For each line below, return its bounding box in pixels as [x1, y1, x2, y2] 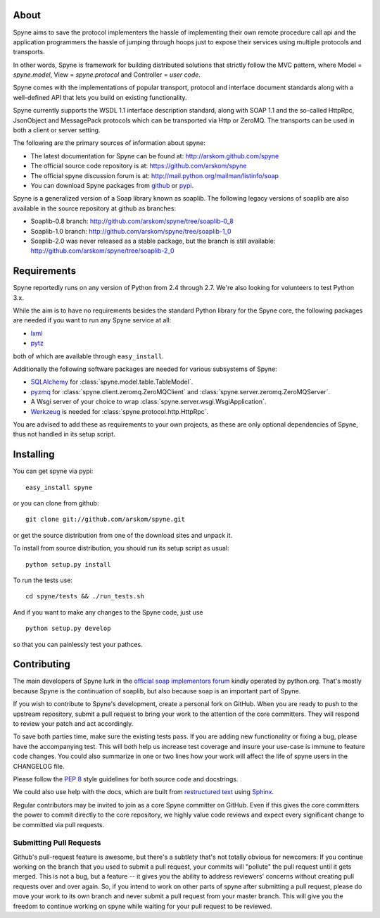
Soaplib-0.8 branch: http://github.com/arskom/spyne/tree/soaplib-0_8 [30, 217, 234, 225]
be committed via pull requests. [13, 820, 105, 829]
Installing [13, 448, 56, 460]
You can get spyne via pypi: [13, 467, 94, 475]
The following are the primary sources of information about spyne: [13, 139, 205, 147]
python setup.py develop [25, 624, 111, 633]
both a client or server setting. [13, 126, 101, 134]
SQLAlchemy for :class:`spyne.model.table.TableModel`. [30, 377, 194, 386]
